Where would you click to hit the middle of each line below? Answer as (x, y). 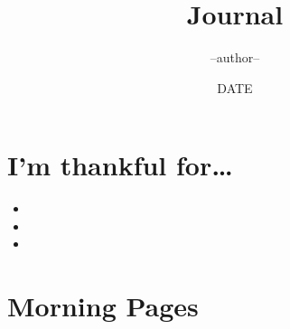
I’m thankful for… (120, 165)
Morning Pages (103, 306)
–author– (235, 57)
